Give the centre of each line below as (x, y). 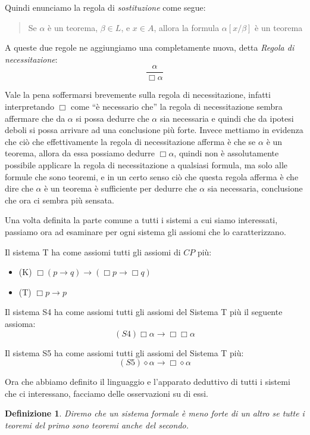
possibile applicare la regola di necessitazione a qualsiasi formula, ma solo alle (146, 165)
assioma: (20, 323)
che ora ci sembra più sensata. (60, 200)
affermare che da (35, 118)
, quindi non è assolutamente (226, 153)
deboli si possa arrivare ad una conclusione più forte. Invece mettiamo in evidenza (154, 130)
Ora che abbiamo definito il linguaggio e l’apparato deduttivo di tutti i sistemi (148, 382)
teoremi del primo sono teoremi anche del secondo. (97, 425)
